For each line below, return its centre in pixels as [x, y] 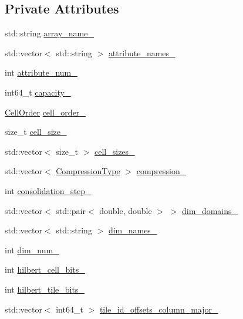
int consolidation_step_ [48, 190]
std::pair [71, 210]
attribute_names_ [142, 52]
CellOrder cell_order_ [45, 112]
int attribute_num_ [41, 72]
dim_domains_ [210, 210]
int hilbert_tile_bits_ [45, 289]
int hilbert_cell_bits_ [45, 269]
